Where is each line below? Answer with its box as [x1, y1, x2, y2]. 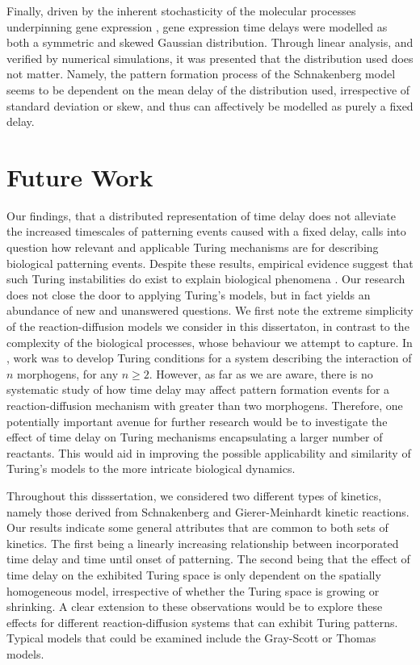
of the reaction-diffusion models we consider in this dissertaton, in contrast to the [6, 318, 409, 335]
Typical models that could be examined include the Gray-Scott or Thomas [6, 629, 376, 646]
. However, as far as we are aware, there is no [149, 365, 373, 382]
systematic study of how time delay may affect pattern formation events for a [6, 381, 390, 398]
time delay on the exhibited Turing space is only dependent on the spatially [6, 566, 381, 583]
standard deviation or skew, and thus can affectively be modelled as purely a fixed [6, 97, 414, 114]
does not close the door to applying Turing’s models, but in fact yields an [6, 286, 371, 303]
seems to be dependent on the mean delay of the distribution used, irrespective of [6, 81, 410, 98]
